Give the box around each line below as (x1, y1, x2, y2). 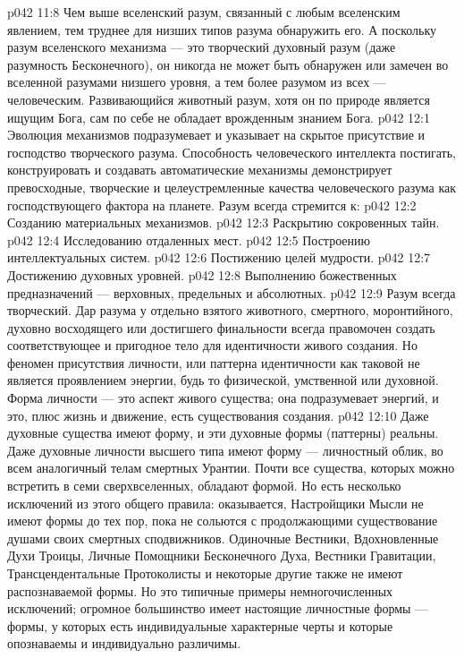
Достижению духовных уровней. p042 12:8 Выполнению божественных (7, 265, 397, 284)
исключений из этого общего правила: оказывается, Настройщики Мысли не (7, 493, 424, 512)
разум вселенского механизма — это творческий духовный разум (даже (7, 38, 396, 56)
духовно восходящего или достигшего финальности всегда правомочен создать (7, 318, 435, 337)
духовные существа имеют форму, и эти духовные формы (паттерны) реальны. (7, 423, 439, 442)
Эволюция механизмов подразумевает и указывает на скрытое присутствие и (7, 125, 426, 144)
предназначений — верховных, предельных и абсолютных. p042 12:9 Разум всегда (7, 283, 456, 302)
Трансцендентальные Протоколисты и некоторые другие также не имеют (7, 564, 403, 582)
